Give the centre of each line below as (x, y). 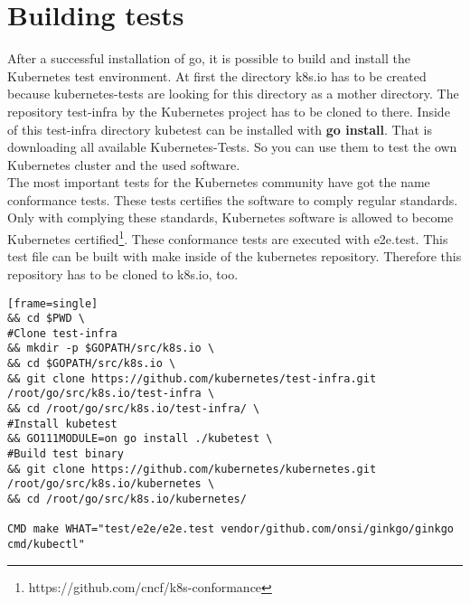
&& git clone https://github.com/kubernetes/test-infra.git (192, 378)
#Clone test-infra (62, 333)
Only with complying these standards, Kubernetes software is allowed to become (230, 217)
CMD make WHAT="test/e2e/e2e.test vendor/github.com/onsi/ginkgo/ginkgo (230, 529)
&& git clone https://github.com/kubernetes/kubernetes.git (192, 469)
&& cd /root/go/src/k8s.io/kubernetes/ (127, 499)
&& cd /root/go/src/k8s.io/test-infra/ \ (134, 409)
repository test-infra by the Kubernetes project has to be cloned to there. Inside (229, 111)
